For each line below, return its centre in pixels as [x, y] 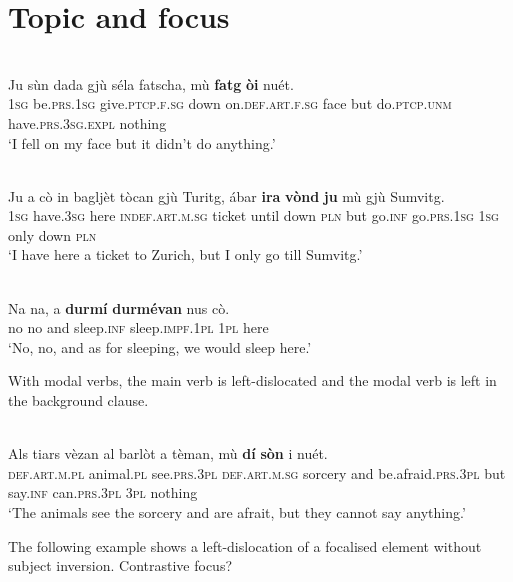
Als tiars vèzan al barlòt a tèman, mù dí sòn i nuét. [168, 453]
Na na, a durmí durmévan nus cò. [119, 307]
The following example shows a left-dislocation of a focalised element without [245, 545]
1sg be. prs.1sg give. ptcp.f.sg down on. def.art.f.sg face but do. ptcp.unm [230, 103]
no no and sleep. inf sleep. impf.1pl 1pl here [138, 327]
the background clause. [78, 400]
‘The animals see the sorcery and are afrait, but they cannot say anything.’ [237, 512]
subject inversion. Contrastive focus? [120, 565]
